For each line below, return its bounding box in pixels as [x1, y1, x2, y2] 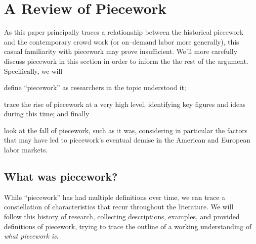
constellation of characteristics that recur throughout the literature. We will [4, 201, 234, 212]
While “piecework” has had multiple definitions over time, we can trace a [4, 192, 225, 202]
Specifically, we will [4, 65, 63, 76]
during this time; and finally [4, 108, 89, 119]
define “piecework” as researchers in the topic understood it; [4, 82, 186, 93]
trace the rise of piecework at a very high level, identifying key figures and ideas [4, 98, 246, 109]
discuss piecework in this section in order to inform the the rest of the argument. [4, 55, 249, 66]
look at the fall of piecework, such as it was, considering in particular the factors [4, 125, 248, 135]
